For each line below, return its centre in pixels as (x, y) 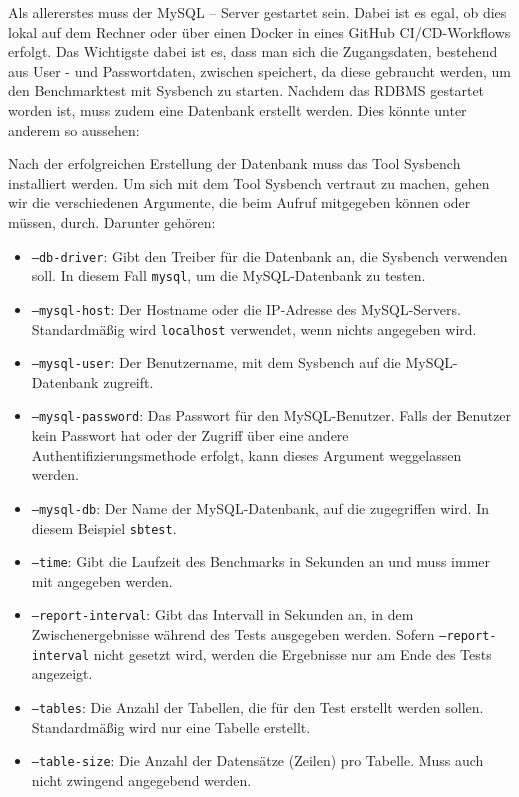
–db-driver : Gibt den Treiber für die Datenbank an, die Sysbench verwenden (269, 255)
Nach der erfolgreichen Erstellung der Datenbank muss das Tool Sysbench (234, 163)
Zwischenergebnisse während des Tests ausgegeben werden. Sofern (233, 634)
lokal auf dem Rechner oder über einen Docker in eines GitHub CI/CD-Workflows (259, 31)
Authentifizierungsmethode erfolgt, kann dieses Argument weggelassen (246, 454)
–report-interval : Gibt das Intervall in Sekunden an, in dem (222, 614)
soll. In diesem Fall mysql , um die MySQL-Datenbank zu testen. (228, 275)
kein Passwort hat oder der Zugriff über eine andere (190, 435)
